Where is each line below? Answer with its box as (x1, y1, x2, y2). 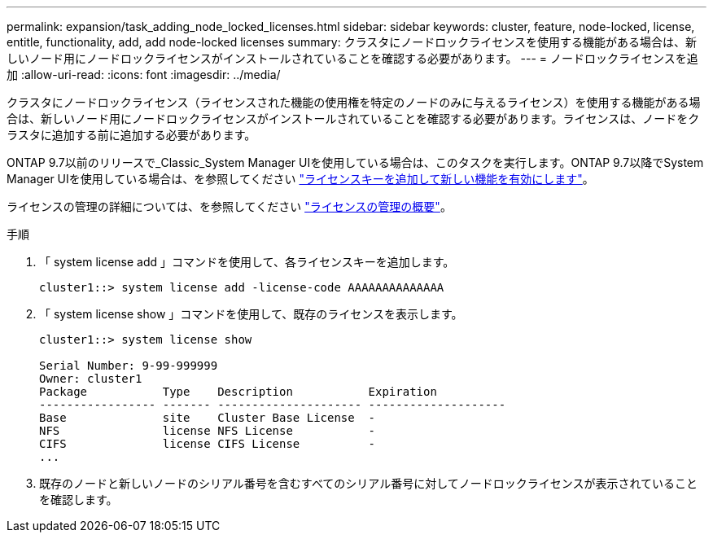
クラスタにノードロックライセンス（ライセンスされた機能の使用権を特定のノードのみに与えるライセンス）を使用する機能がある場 (7, 95, 701, 109)
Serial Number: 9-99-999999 (39, 359, 218, 372)
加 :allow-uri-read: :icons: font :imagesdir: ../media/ (7, 68, 281, 81)
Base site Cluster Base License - (39, 411, 376, 424)
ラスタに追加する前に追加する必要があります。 (7, 128, 256, 142)
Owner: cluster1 (39, 372, 142, 385)
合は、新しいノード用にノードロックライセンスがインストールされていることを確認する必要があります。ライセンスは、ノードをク (7, 112, 700, 125)
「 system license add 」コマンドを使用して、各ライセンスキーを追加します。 (39, 255, 455, 269)
